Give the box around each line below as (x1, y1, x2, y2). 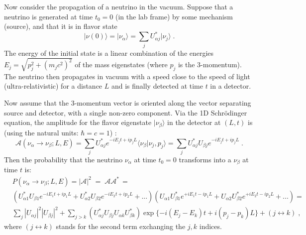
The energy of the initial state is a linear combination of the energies (4, 47, 214, 58)
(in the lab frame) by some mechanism (115, 11, 233, 21)
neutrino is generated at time (4, 11, 93, 21)
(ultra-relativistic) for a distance (4, 81, 102, 91)
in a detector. (210, 81, 251, 91)
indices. (199, 221, 222, 232)
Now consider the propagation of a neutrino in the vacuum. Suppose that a (4, 1, 233, 11)
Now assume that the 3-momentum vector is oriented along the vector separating (4, 97, 251, 108)
